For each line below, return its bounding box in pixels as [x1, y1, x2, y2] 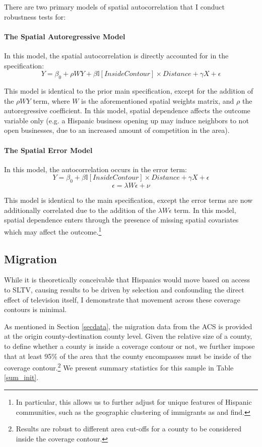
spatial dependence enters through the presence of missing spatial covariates [4, 214, 239, 225]
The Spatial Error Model [4, 144, 93, 155]
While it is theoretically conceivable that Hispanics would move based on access [4, 274, 250, 285]
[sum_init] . [4, 372, 39, 383]
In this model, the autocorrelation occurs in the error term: [4, 164, 187, 174]
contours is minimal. [4, 304, 67, 315]
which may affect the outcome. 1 [4, 225, 102, 237]
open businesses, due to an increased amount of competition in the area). [4, 125, 230, 135]
